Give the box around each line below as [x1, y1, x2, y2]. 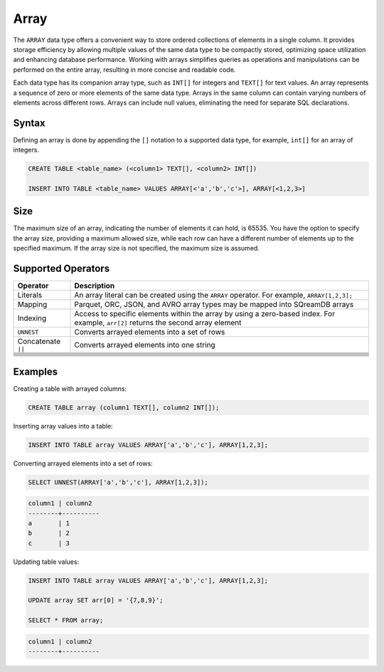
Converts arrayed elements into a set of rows [74, 327, 225, 337]
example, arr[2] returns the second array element [74, 317, 242, 327]
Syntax [13, 117, 46, 129]
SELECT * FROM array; [28, 616, 104, 624]
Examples [13, 365, 58, 377]
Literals [17, 290, 43, 300]
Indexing [17, 313, 47, 323]
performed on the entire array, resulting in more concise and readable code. [13, 65, 236, 74]
